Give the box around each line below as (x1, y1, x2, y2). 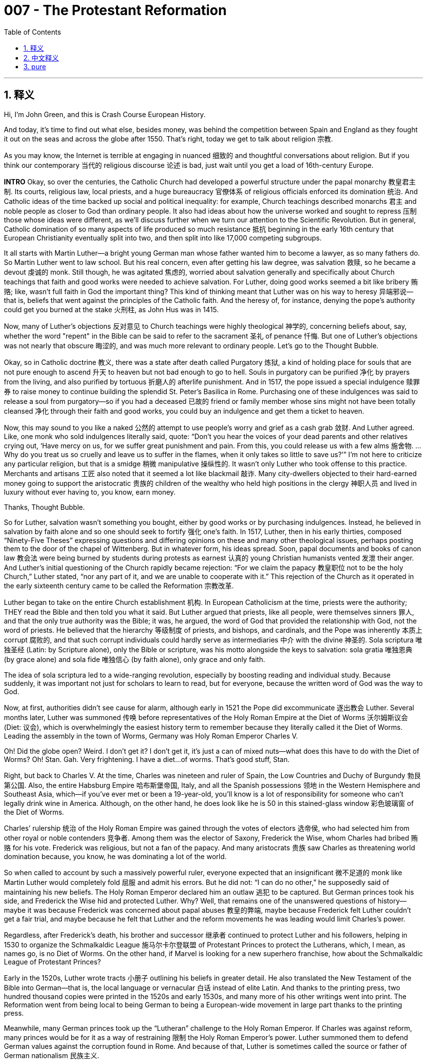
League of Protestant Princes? (4, 957, 101, 966)
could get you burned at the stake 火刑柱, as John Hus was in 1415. (4, 305, 219, 314)
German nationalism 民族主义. (4, 1051, 99, 1060)
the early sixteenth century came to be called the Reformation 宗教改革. (4, 581, 234, 590)
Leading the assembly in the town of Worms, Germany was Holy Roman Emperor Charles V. (4, 731, 298, 740)
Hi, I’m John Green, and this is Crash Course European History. (4, 110, 206, 119)
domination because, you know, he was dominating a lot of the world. (4, 852, 227, 861)
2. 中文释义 (23, 53, 59, 62)
